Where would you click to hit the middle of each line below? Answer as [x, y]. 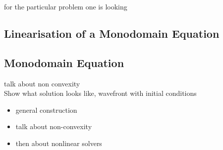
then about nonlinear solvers [59, 143]
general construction [46, 110]
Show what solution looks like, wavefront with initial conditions [100, 93]
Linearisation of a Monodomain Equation [112, 33]
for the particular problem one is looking [66, 6]
